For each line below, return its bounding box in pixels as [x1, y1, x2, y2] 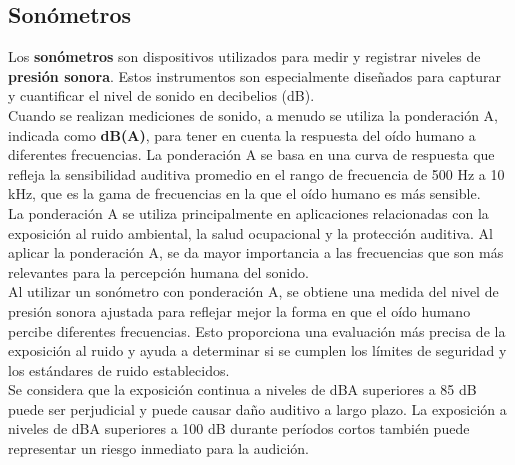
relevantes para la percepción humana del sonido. [8, 261, 309, 282]
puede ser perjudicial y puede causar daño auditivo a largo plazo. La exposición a [8, 398, 507, 419]
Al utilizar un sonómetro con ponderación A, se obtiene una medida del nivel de [8, 281, 499, 302]
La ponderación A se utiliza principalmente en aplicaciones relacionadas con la [8, 202, 489, 223]
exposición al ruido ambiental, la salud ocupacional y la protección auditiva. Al [8, 222, 493, 243]
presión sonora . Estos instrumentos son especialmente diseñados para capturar [8, 65, 502, 86]
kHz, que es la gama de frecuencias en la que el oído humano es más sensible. [8, 183, 481, 204]
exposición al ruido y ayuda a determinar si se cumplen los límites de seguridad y [8, 340, 507, 361]
